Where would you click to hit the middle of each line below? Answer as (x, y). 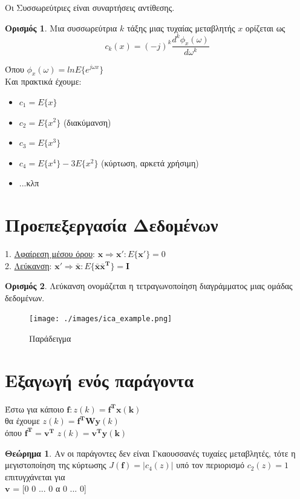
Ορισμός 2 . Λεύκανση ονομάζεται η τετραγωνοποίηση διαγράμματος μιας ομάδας (149, 286)
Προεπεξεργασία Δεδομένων (112, 225)
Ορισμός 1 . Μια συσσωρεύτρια (61, 28)
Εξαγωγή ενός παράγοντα (99, 380)
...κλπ (29, 183)
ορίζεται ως (265, 28)
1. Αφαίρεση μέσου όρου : (50, 253)
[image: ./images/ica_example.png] (101, 319)
